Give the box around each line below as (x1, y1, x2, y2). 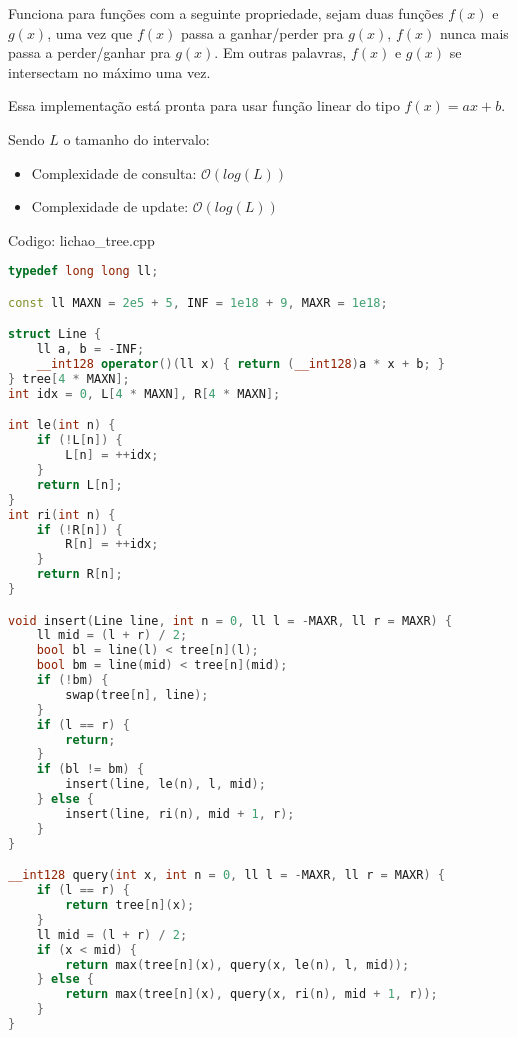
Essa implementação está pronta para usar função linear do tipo (8, 95, 400, 116)
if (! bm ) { (36, 673, 109, 688)
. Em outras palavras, (214, 42, 347, 63)
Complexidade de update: (31, 196, 189, 217)
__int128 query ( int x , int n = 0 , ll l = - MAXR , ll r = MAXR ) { (8, 868, 445, 883)
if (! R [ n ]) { (36, 522, 123, 537)
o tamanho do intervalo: (63, 128, 210, 149)
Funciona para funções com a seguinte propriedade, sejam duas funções (8, 3, 444, 23)
